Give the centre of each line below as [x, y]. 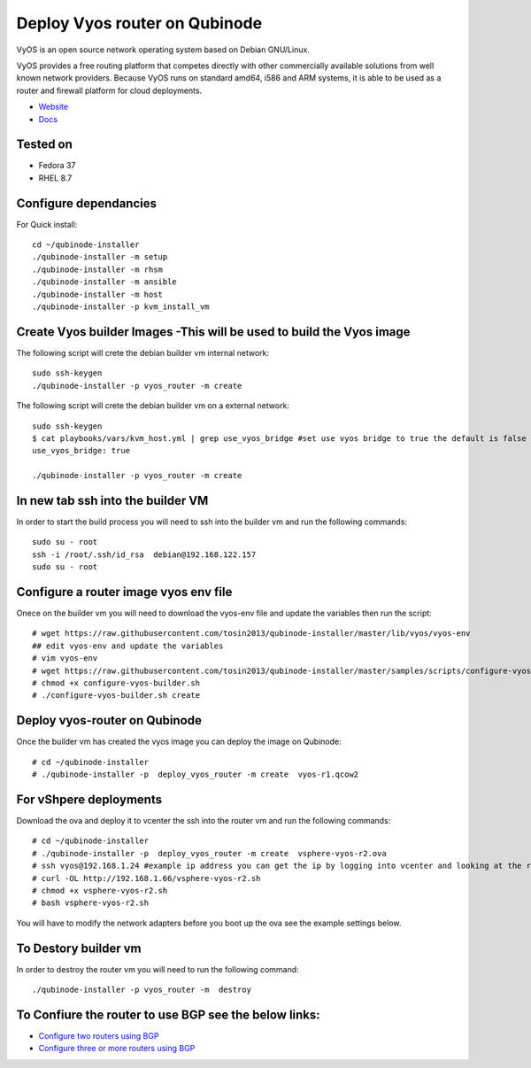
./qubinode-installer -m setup [100, 257]
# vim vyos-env [65, 658]
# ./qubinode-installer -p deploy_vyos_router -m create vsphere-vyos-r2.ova [209, 853]
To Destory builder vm [79, 948]
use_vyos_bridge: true [81, 451]
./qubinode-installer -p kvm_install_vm [121, 307]
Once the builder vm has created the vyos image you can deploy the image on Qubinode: [179, 742]
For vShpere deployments [89, 799]
